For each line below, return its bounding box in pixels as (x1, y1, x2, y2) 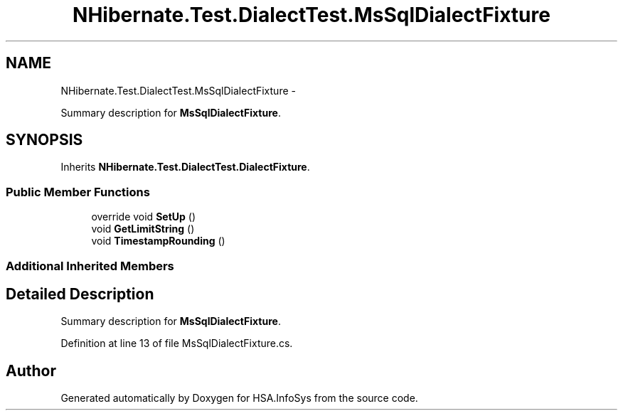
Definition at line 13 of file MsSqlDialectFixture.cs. (60, 337, 293, 350)
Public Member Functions (6, 184, 150, 199)
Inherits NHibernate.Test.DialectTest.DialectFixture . (60, 161, 310, 174)
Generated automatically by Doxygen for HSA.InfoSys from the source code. (60, 392, 418, 405)
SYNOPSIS (6, 131, 83, 149)
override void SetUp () (91, 210, 196, 223)
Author (6, 361, 56, 380)
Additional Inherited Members (6, 258, 174, 273)
